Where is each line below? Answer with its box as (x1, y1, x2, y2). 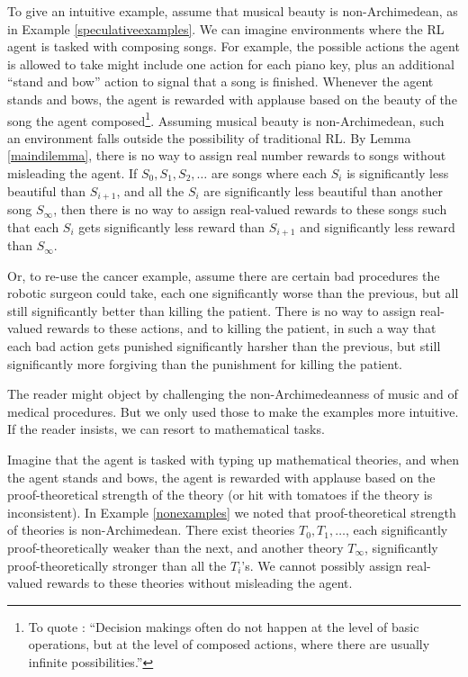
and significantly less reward (300, 217, 455, 236)
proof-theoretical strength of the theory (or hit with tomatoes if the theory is (7, 485, 433, 504)
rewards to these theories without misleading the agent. (46, 573, 353, 592)
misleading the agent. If (7, 164, 138, 182)
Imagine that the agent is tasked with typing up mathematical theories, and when (7, 450, 459, 469)
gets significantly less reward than (78, 217, 265, 236)
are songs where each (211, 164, 328, 182)
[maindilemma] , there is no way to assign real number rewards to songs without (7, 146, 446, 165)
